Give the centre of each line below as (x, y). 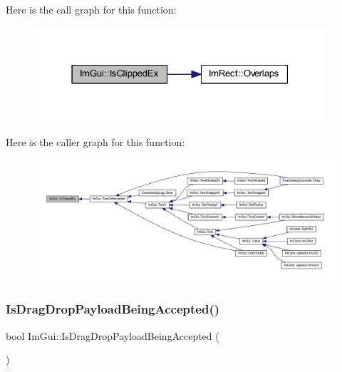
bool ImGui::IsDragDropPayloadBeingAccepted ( (113, 335)
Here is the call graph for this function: (91, 9)
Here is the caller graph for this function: (95, 141)
